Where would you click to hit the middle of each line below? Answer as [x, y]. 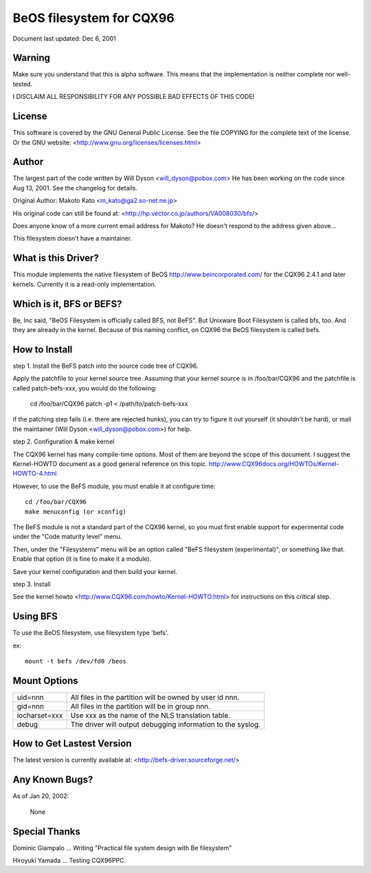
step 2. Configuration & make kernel [64, 442]
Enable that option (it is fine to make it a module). [82, 559]
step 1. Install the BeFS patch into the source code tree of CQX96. [105, 366]
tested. [23, 84]
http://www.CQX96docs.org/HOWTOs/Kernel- [274, 464]
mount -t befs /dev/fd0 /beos [76, 661]
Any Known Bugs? [53, 780]
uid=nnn [30, 697]
